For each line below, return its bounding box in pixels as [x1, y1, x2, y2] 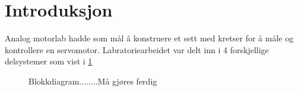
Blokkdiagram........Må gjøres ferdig [28, 74, 157, 87]
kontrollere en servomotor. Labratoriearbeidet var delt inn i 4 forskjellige [5, 43, 269, 56]
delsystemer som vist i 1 [5, 55, 93, 67]
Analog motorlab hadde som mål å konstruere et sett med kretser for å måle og [5, 32, 294, 44]
